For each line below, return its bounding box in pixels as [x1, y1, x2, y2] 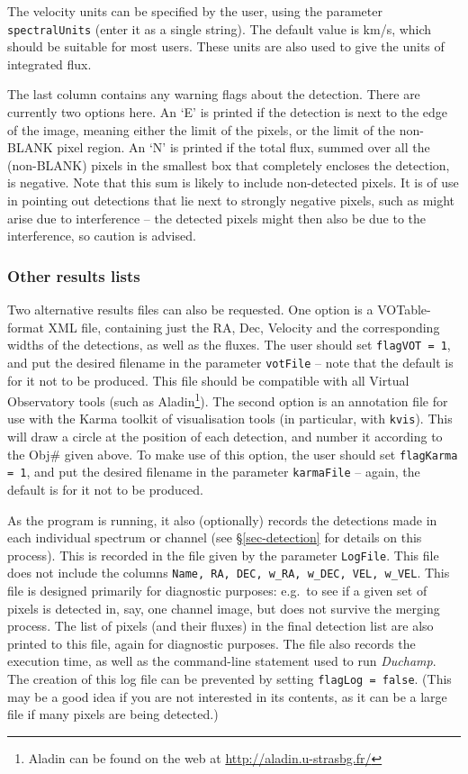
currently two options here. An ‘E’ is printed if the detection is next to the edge [7, 103, 448, 122]
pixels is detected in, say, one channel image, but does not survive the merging [7, 598, 440, 617]
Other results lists [7, 264, 140, 287]
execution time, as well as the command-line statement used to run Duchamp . [7, 651, 436, 670]
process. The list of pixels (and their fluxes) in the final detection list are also [7, 616, 434, 635]
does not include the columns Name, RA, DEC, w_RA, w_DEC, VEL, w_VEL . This [7, 563, 450, 582]
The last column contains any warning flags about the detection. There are [7, 85, 420, 104]
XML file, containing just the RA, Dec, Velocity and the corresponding [48, 317, 440, 336]
